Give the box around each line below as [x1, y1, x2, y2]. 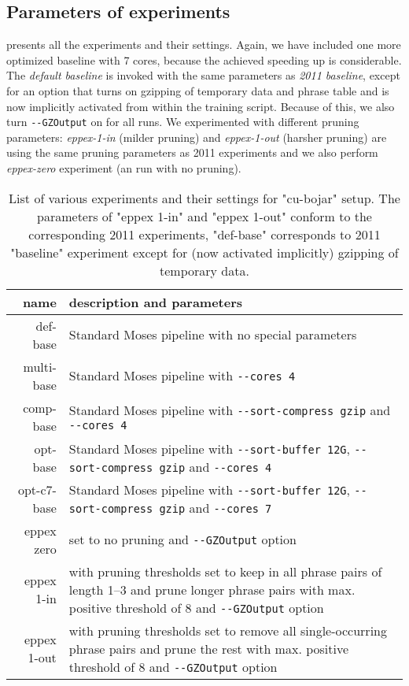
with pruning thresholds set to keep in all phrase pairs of [68, 562, 382, 580]
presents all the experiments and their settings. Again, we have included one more [6, 36, 401, 53]
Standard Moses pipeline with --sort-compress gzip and [68, 401, 391, 420]
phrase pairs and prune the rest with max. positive [68, 639, 349, 658]
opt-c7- [17, 480, 57, 499]
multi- [23, 357, 57, 376]
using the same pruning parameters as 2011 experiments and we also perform [6, 144, 378, 161]
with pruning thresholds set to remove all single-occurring [68, 621, 387, 640]
